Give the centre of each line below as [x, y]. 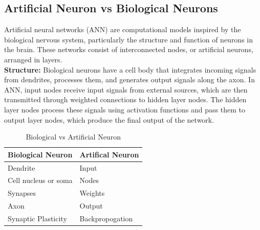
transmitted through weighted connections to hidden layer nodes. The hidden [125, 99]
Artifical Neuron [109, 154]
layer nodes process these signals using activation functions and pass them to [125, 109]
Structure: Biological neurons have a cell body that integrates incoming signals [130, 69]
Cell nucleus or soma [40, 180]
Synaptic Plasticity [37, 218]
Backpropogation [106, 218]
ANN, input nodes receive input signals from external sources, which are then [126, 89]
